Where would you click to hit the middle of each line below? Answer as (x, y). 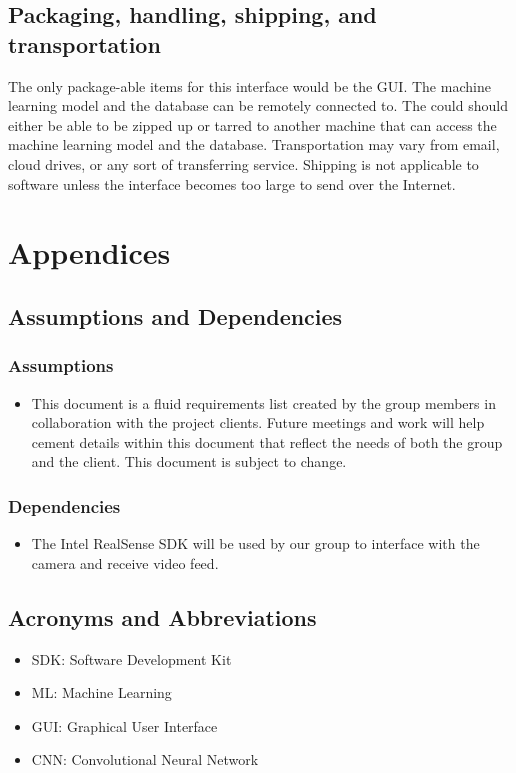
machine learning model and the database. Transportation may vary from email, (254, 144)
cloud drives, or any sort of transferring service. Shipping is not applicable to (243, 163)
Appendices (89, 252)
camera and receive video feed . (125, 562)
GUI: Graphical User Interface (124, 725)
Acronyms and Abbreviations (162, 616)
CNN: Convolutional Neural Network (145, 759)
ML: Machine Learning (101, 692)
